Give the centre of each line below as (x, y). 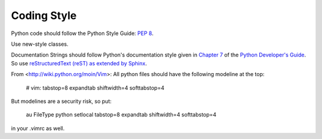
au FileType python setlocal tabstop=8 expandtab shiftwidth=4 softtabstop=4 (121, 115)
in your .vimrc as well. (38, 128)
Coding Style (44, 15)
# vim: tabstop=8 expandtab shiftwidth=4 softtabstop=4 (95, 88)
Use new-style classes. (40, 44)
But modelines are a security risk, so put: (61, 101)
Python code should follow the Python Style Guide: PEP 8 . (82, 33)
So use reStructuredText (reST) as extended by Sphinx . (79, 63)
